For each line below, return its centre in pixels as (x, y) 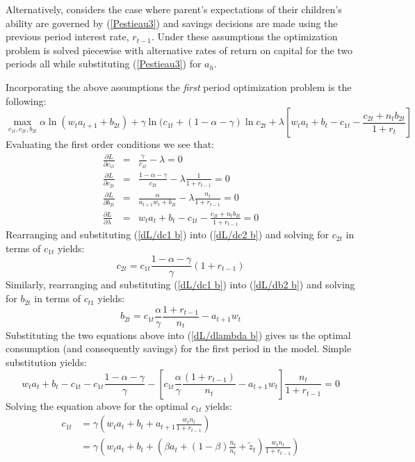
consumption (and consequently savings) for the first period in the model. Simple (179, 348)
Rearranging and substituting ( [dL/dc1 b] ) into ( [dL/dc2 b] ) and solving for (167, 234)
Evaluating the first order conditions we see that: (110, 144)
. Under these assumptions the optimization (244, 36)
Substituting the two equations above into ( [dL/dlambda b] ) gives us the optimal (178, 335)
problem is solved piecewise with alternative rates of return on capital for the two (179, 50)
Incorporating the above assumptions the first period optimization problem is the (179, 86)
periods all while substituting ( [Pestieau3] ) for (104, 64)
